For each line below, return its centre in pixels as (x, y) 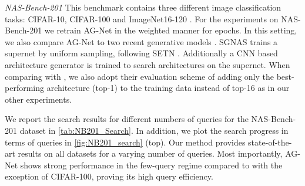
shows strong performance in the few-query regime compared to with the (151, 165)
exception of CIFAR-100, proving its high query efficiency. (109, 176)
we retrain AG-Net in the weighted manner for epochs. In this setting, (171, 30)
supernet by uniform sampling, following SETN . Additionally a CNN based (141, 53)
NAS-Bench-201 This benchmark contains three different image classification (143, 7)
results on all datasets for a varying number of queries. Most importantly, (150, 153)
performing (24, 88)
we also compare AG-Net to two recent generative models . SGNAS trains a (141, 41)
